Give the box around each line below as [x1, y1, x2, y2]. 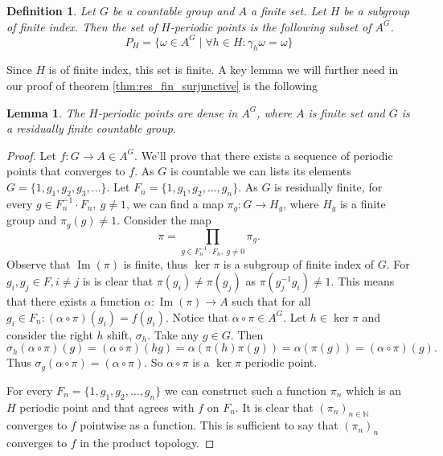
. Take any [147, 326, 199, 343]
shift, [107, 326, 133, 343]
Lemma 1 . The [6, 104, 85, 121]
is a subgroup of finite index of [223, 255, 375, 272]
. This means [330, 273, 395, 290]
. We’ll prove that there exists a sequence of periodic [134, 146, 393, 163]
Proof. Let [6, 146, 56, 163]
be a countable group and [112, 2, 235, 18]
